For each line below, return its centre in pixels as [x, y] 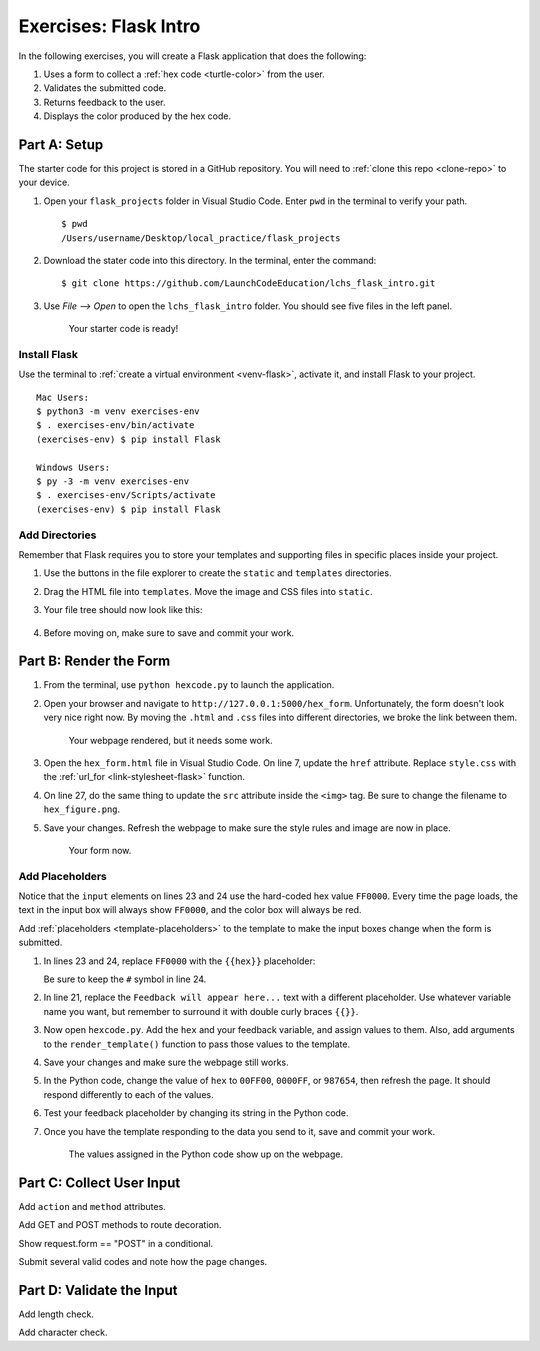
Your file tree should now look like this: [123, 610]
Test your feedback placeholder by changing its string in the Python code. [196, 1113]
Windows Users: [73, 467]
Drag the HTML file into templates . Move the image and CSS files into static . [208, 591]
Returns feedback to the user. [104, 102]
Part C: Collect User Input [99, 1182]
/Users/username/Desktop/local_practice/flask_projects [201, 238]
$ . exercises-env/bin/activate [115, 425]
